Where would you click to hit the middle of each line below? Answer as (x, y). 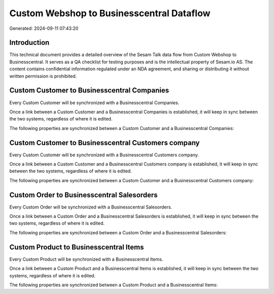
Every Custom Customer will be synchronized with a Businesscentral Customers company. (104, 155)
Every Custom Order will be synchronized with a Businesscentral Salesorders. (91, 207)
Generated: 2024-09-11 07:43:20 (44, 28)
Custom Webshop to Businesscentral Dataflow (110, 13)
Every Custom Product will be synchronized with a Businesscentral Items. (86, 259)
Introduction (29, 43)
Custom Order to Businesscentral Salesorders (83, 195)
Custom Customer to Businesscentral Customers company (105, 142)
